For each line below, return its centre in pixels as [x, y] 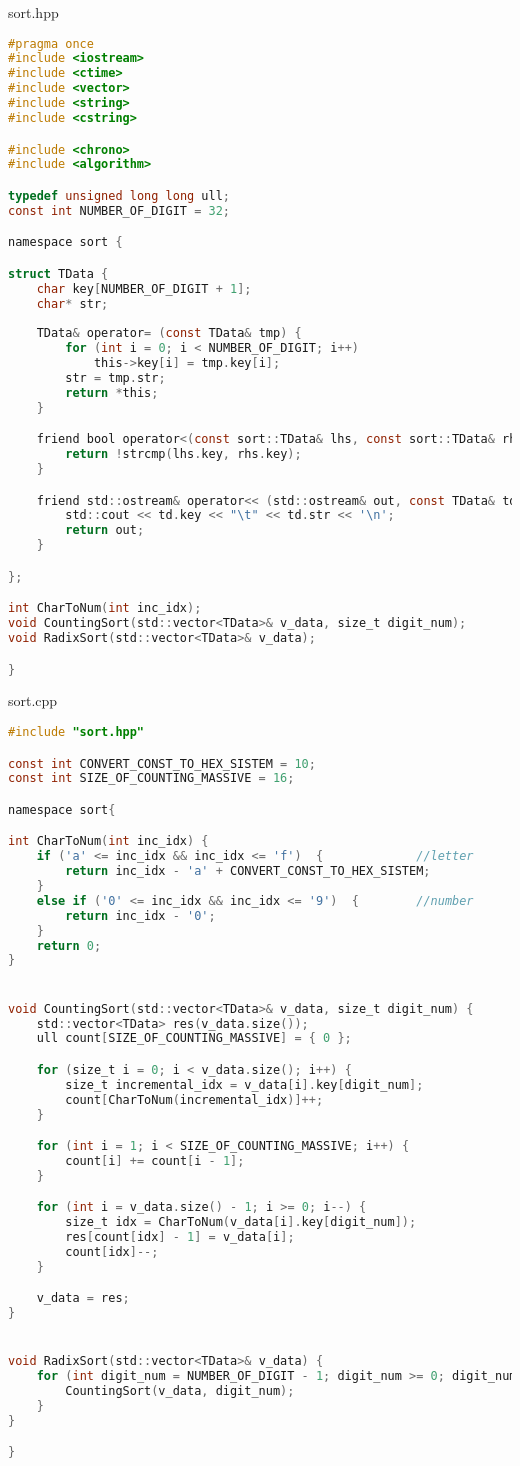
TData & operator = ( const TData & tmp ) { [169, 333]
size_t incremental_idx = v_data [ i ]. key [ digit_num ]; [244, 1084]
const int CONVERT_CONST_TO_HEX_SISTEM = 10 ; [162, 763]
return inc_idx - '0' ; [140, 915]
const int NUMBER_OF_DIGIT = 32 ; [119, 210]
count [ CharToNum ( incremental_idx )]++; [194, 1099]
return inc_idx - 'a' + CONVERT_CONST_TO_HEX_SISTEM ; [248, 871]
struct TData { [58, 273]
